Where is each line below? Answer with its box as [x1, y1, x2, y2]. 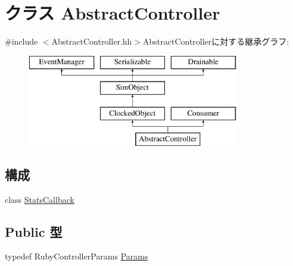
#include [5, 35, 38, 48]
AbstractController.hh [51, 35, 132, 48]
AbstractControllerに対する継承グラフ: [143, 35, 289, 48]
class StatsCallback [5, 193, 74, 205]
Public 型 [5, 222, 63, 240]
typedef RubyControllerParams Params [5, 250, 148, 262]
